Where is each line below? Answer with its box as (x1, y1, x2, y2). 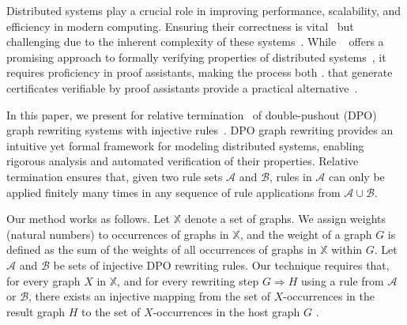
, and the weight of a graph (239, 225, 372, 242)
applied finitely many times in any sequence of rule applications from (6, 183, 341, 200)
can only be (329, 168, 385, 184)
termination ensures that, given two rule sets (6, 168, 223, 184)
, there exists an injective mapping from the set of (28, 288, 271, 304)
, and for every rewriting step (117, 272, 259, 289)
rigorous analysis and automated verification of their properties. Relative (6, 153, 359, 169)
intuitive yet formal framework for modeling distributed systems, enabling (6, 137, 364, 153)
